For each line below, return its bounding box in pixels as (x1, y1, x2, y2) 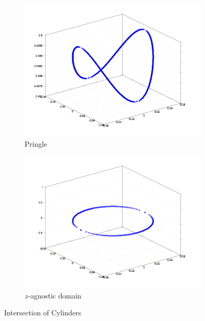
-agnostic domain (28, 290, 81, 300)
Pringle (25, 138, 47, 149)
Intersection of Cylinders (4, 307, 81, 318)
